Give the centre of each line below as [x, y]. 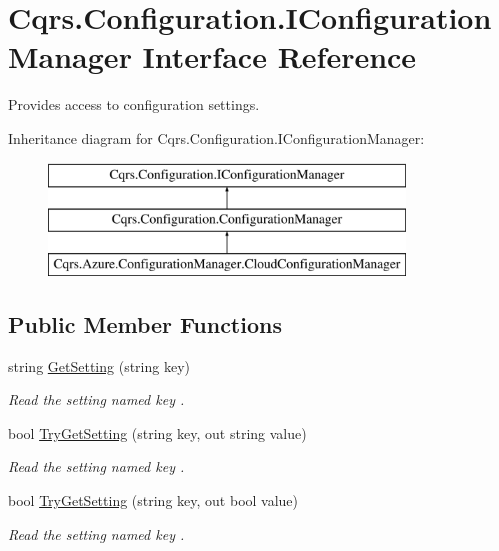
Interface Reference [279, 56]
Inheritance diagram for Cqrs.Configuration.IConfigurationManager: [216, 137]
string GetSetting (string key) [99, 365]
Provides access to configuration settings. [134, 104]
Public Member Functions [145, 323]
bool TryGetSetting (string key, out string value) [157, 432]
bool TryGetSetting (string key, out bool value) [153, 500]
